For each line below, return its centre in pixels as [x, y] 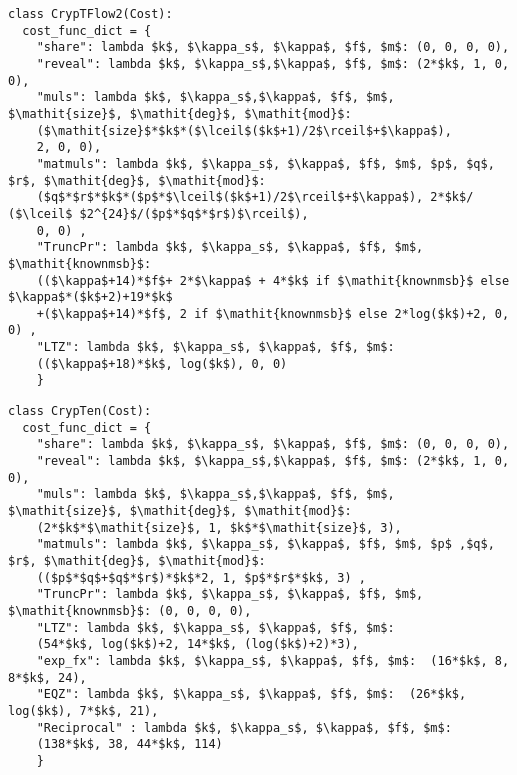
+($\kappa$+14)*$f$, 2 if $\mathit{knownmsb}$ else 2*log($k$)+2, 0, [273, 313]
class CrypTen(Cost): [80, 411]
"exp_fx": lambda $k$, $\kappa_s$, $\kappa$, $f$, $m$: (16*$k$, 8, [273, 660]
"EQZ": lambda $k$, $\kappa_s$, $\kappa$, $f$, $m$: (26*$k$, [251, 694]
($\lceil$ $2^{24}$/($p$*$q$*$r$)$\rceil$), [158, 213]
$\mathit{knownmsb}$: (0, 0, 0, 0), [130, 610]
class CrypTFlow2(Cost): [90, 14]
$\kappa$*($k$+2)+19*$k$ [90, 297]
